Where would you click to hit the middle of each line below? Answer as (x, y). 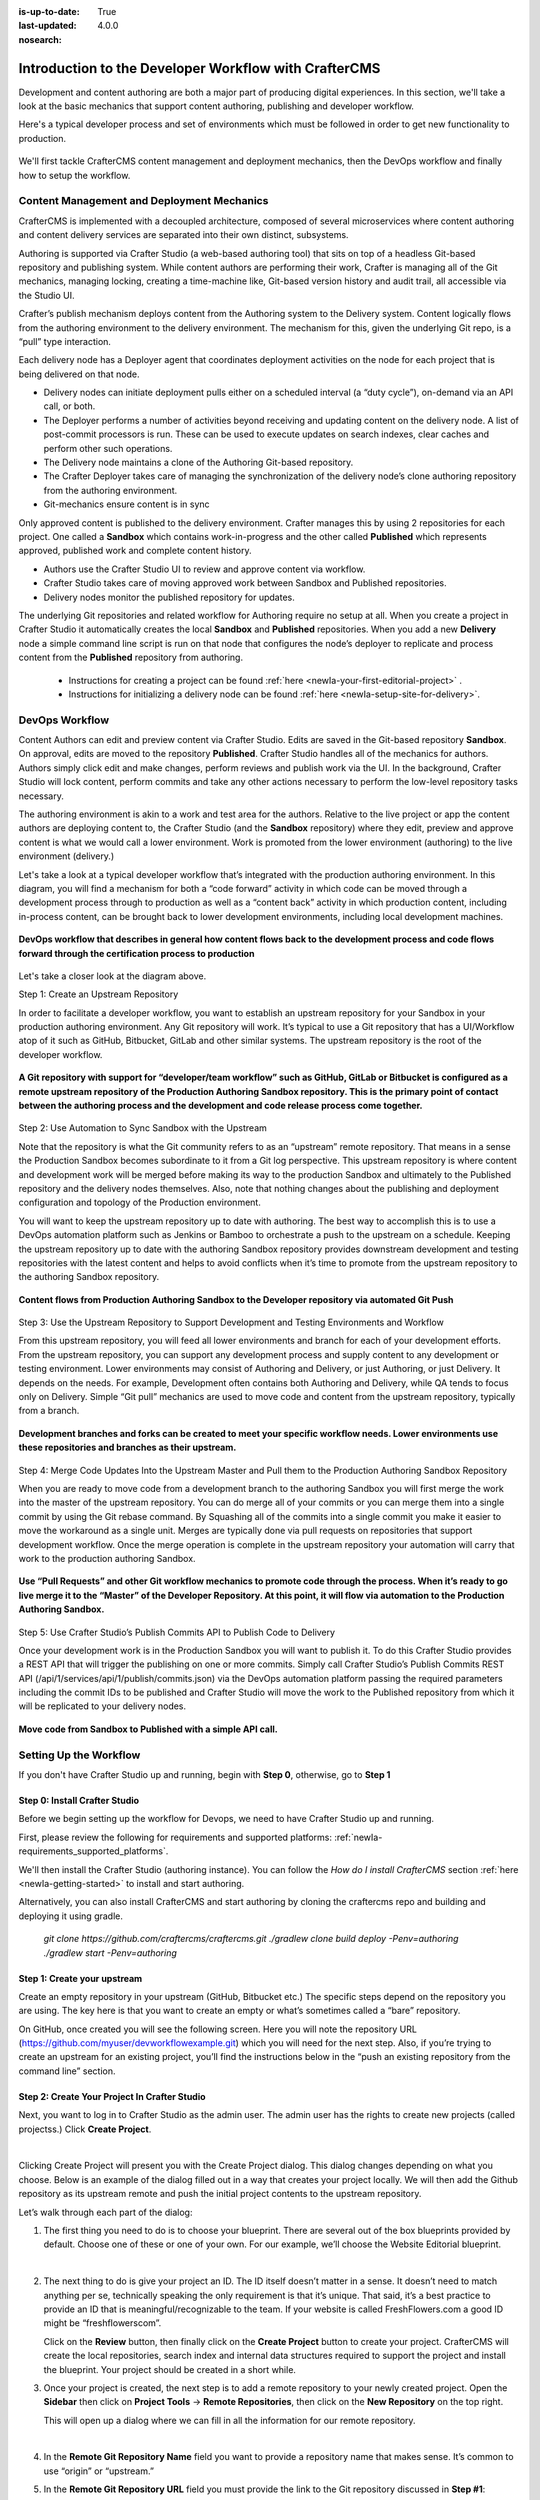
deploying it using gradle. (71, 1916)
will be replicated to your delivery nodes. (102, 1706)
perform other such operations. (108, 448)
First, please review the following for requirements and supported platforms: (175, 1837)
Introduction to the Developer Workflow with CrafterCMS (199, 68)
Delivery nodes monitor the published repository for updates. (169, 597)
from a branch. (49, 1411)
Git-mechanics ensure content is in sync (126, 504)
